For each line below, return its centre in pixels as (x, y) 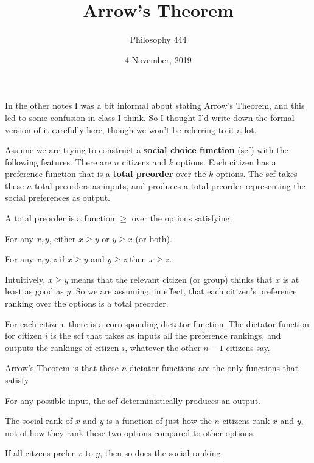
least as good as (34, 291)
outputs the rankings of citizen (62, 347)
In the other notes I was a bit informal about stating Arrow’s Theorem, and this (155, 106)
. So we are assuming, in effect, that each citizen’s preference (184, 291)
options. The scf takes (257, 174)
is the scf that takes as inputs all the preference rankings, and (166, 336)
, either (62, 238)
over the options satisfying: (182, 218)
